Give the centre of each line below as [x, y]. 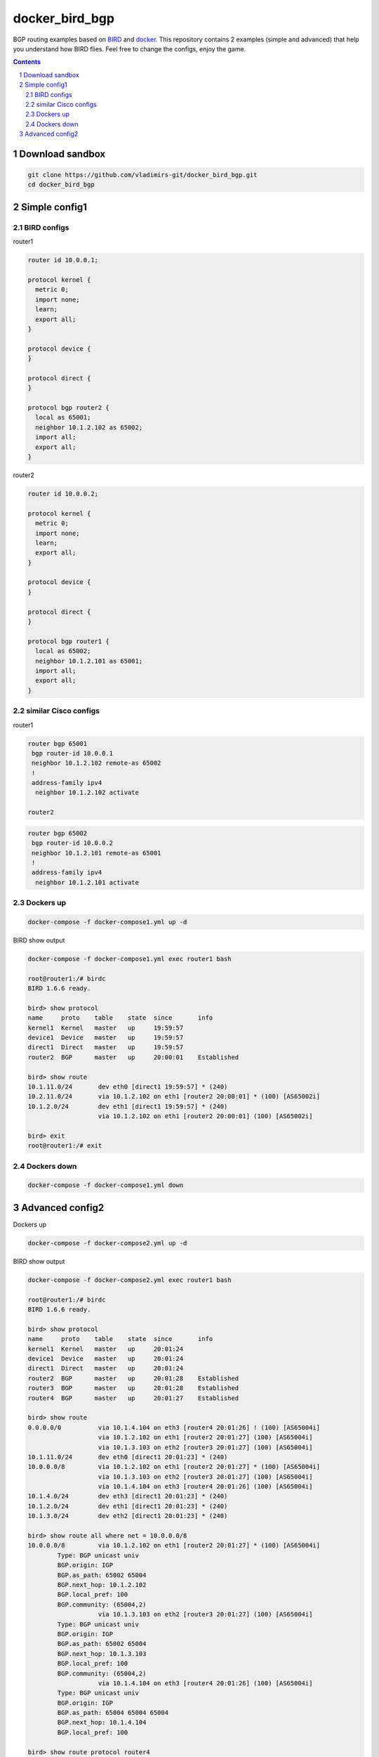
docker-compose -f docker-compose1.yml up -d [107, 922]
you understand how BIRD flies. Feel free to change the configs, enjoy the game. [129, 48]
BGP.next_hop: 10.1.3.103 [102, 1654]
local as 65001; [63, 417]
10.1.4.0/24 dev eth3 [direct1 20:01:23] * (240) [128, 1496]
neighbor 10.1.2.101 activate [87, 882]
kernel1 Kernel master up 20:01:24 [106, 1349]
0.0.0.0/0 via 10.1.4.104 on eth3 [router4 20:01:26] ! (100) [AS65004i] [174, 1427]
